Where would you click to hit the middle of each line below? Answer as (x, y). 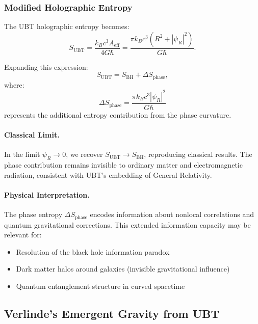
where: (14, 84)
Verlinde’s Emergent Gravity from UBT (112, 313)
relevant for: (23, 235)
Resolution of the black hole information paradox (93, 251)
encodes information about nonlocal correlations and (172, 214)
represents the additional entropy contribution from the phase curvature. (118, 115)
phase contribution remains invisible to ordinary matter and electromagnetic (123, 165)
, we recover (84, 154)
